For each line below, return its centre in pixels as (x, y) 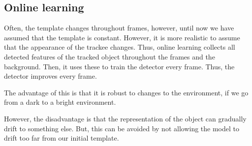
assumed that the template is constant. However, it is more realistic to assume (122, 37)
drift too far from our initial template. (62, 138)
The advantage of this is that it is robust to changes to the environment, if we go (126, 92)
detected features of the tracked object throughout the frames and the (110, 56)
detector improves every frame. (50, 76)
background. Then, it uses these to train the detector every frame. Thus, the (119, 66)
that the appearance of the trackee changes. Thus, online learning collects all (120, 47)
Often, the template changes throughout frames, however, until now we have (119, 28)
